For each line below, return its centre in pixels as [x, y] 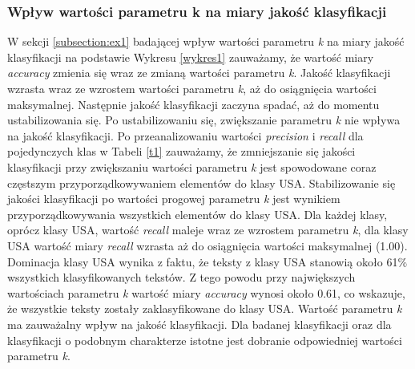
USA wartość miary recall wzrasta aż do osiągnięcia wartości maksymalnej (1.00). [207, 245]
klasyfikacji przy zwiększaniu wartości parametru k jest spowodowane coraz [192, 166]
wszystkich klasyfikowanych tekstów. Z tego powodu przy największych [181, 277]
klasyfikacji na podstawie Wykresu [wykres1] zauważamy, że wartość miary [191, 57]
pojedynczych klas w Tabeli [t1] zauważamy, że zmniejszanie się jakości [181, 151]
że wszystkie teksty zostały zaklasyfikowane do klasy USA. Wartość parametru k [205, 308]
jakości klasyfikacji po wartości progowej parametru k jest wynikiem [174, 199]
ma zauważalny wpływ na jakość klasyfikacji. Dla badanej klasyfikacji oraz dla [199, 324]
